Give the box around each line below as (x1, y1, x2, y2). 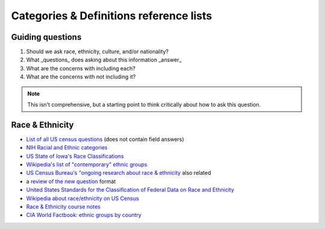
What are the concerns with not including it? (26, 73, 136, 81)
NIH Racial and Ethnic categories (26, 144, 108, 151)
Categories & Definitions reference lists (11, 9, 212, 22)
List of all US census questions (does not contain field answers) (26, 136, 185, 143)
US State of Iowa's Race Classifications (26, 152, 124, 160)
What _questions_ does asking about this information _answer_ (26, 56, 182, 63)
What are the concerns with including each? (26, 64, 135, 72)
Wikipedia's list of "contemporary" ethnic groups (26, 161, 147, 168)
